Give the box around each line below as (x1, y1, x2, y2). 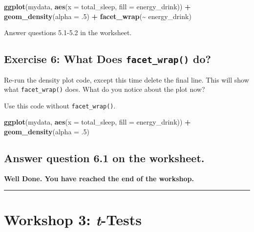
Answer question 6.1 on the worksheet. (4, 150, 205, 166)
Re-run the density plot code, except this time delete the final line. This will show (4, 74, 249, 84)
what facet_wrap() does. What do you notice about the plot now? (4, 84, 205, 94)
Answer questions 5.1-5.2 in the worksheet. (4, 27, 132, 38)
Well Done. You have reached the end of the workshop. (4, 173, 194, 183)
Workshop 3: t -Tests (4, 209, 142, 230)
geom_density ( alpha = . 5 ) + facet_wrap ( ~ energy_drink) (4, 11, 191, 21)
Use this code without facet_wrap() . (4, 100, 116, 110)
